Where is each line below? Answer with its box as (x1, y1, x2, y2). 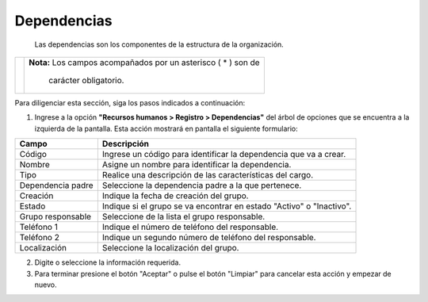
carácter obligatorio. (48, 75, 124, 86)
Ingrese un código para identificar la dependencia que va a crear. (101, 149, 346, 160)
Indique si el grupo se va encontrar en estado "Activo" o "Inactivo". (101, 201, 352, 212)
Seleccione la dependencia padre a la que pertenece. (101, 180, 302, 191)
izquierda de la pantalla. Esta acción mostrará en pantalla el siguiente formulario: (34, 124, 298, 133)
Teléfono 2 (19, 232, 59, 243)
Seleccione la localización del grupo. (101, 243, 239, 254)
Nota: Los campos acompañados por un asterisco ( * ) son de (29, 56, 261, 67)
